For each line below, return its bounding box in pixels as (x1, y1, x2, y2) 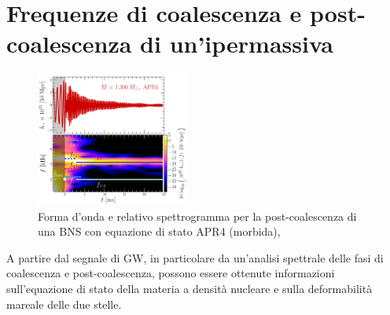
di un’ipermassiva (140, 27, 333, 60)
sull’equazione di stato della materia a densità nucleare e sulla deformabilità (6, 280, 373, 297)
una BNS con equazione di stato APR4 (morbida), (38, 223, 281, 240)
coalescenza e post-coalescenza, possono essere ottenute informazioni (6, 265, 335, 281)
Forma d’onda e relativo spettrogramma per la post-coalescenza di (38, 207, 357, 224)
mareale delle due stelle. (6, 295, 122, 312)
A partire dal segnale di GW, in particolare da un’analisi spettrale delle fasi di (6, 249, 384, 266)
